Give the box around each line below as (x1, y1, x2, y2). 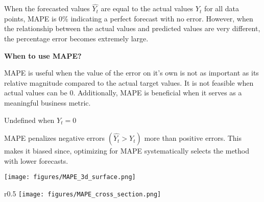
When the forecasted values (4, 3, 90, 14)
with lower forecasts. (4, 155, 68, 166)
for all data (204, 3, 239, 14)
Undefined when (4, 114, 55, 125)
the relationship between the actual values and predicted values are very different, (4, 23, 260, 34)
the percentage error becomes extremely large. (4, 33, 149, 43)
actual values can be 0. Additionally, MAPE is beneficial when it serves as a (4, 87, 242, 98)
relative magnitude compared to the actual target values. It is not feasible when (4, 77, 254, 88)
